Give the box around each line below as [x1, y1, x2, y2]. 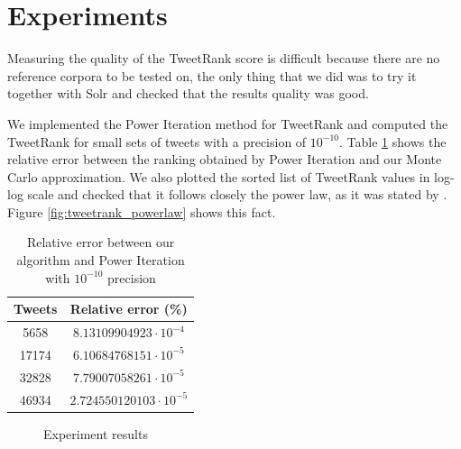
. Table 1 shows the [339, 132, 447, 151]
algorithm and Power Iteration [16, 251, 185, 270]
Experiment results [43, 424, 148, 443]
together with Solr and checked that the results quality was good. [7, 84, 369, 103]
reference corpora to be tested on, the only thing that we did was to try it [7, 66, 417, 85]
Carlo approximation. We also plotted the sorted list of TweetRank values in [7, 167, 430, 186]
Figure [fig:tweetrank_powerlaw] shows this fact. [7, 202, 276, 221]
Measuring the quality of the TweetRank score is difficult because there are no [7, 49, 440, 68]
